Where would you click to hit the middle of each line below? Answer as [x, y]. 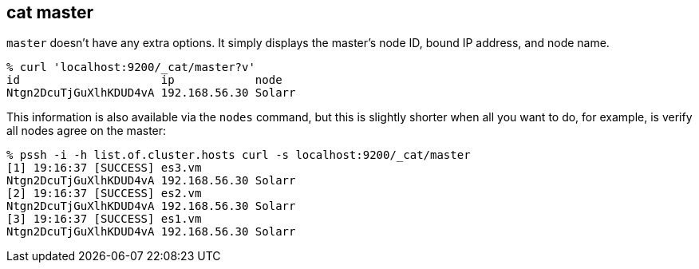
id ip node [144, 80]
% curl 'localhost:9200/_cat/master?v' [131, 67]
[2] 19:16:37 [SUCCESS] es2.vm [104, 194]
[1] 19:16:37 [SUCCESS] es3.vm [104, 168]
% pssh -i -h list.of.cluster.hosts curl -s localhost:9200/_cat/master [239, 155]
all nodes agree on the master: [87, 131]
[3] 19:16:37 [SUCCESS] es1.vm [104, 219]
